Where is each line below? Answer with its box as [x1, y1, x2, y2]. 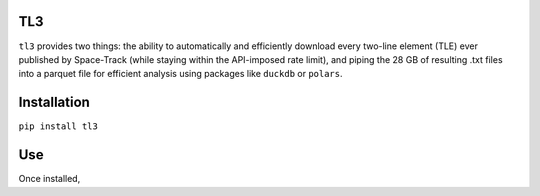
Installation [18, 94, 90, 111]
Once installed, [18, 173, 81, 185]
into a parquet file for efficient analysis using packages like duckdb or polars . [18, 68, 343, 80]
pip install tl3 [18, 121, 99, 132]
